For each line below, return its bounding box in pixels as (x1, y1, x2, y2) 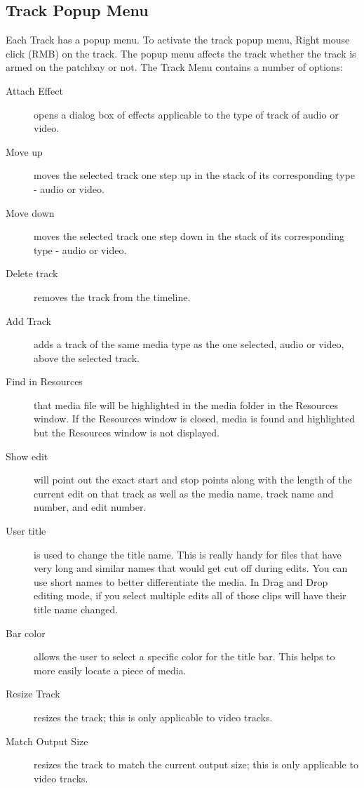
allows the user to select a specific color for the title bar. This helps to (34, 649, 335, 664)
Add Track (6, 313, 51, 328)
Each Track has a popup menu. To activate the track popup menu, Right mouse (6, 32, 350, 47)
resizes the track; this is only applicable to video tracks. (34, 709, 273, 724)
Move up (6, 144, 43, 159)
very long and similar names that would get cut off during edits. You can (34, 561, 348, 575)
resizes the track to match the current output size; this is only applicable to (34, 757, 358, 772)
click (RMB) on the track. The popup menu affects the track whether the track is (6, 46, 356, 60)
